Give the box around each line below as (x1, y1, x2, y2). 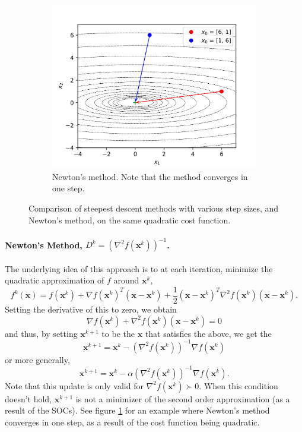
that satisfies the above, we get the (145, 327, 272, 339)
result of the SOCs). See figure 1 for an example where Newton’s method (5, 404, 270, 417)
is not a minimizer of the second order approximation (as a (75, 392, 290, 405)
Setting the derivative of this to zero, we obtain (5, 303, 177, 316)
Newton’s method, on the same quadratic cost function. (28, 213, 231, 226)
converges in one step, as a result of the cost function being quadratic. (5, 416, 260, 428)
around (113, 274, 139, 286)
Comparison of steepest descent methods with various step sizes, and (28, 201, 279, 214)
